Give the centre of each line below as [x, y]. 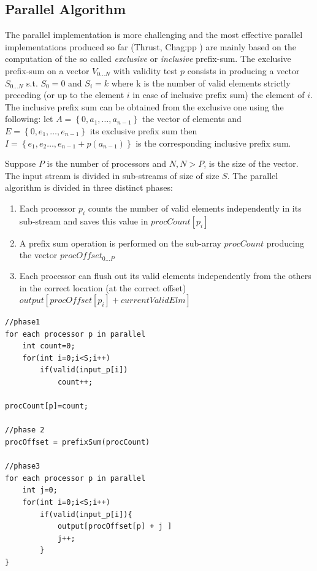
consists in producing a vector [243, 70]
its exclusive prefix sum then [143, 130]
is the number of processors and [107, 163]
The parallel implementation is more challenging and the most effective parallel [154, 35]
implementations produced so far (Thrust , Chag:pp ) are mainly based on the [151, 46]
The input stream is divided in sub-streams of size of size [112, 175]
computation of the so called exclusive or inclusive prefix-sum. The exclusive [148, 59]
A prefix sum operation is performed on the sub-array [120, 243]
